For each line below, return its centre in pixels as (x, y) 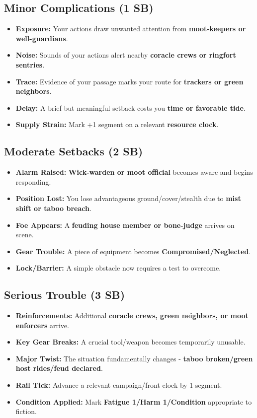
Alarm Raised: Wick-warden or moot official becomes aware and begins (134, 172)
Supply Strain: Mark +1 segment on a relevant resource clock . (117, 124)
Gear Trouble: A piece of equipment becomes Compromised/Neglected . (133, 251)
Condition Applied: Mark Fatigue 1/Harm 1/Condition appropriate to (134, 401)
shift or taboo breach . (53, 208)
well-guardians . (42, 38)
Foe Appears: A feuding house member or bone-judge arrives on (125, 225)
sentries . (30, 64)
